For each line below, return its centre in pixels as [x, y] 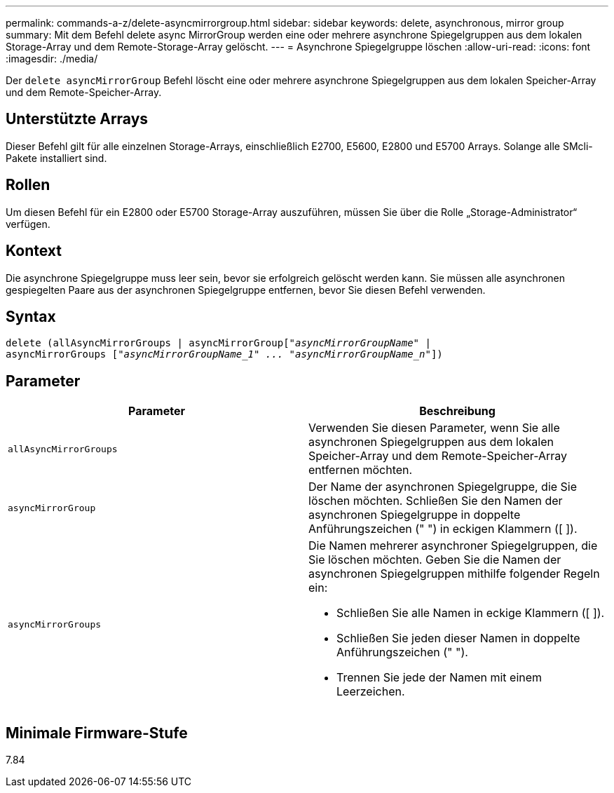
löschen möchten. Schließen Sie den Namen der [436, 501]
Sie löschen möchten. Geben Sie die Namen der [435, 560]
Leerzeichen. [371, 692]
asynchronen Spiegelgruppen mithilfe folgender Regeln [454, 574]
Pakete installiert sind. [56, 158]
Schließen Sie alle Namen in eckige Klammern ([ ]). [471, 613]
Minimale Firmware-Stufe [97, 733]
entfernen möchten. [361, 470]
